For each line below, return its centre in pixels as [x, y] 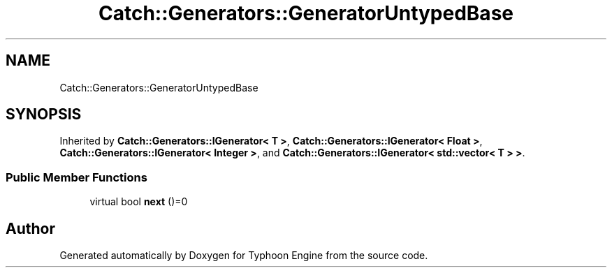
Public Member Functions [76, 177]
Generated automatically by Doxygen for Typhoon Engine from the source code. [244, 256]
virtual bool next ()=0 [139, 202]
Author [30, 228]
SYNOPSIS [44, 115]
